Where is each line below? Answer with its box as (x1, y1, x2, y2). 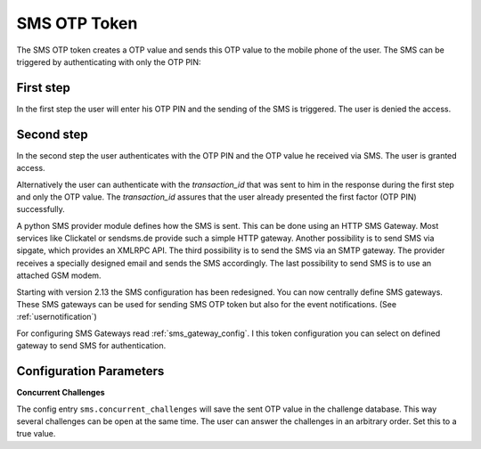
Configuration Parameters (16, 363, 165, 379)
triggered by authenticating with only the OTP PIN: (16, 56, 201, 67)
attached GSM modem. (16, 270, 102, 281)
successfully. (16, 204, 66, 215)
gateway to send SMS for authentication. (16, 340, 167, 351)
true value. (16, 429, 56, 439)
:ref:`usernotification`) (16, 312, 97, 322)
